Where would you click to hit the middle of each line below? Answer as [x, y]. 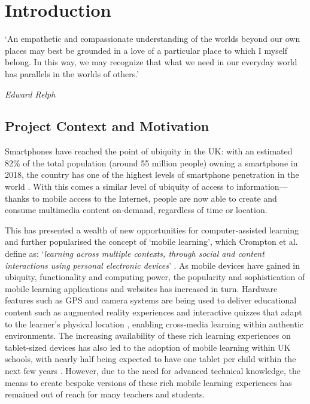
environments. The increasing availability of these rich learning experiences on [148, 335]
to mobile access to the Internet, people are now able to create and [154, 198]
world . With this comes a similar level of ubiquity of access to [119, 186]
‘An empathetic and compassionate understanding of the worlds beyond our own [153, 39]
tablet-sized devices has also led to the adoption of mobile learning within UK [148, 347]
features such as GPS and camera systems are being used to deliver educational [151, 300]
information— [262, 186]
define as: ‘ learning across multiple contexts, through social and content [135, 253]
